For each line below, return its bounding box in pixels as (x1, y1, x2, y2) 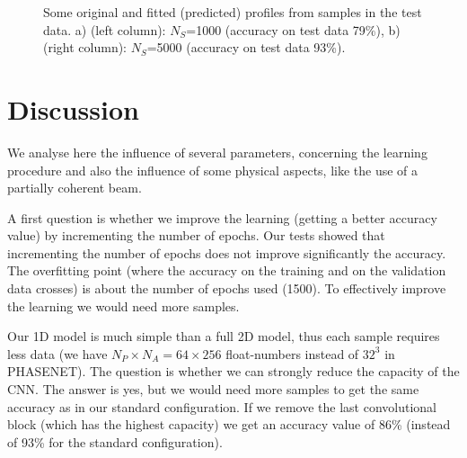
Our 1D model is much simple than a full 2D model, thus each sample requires (7, 327, 440, 346)
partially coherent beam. (7, 178, 142, 197)
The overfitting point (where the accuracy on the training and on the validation (7, 261, 446, 280)
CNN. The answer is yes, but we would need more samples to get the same (7, 380, 419, 399)
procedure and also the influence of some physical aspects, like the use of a (7, 160, 419, 179)
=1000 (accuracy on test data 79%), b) (186, 20, 401, 39)
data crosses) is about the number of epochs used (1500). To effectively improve (7, 279, 446, 298)
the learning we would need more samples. (7, 296, 240, 315)
